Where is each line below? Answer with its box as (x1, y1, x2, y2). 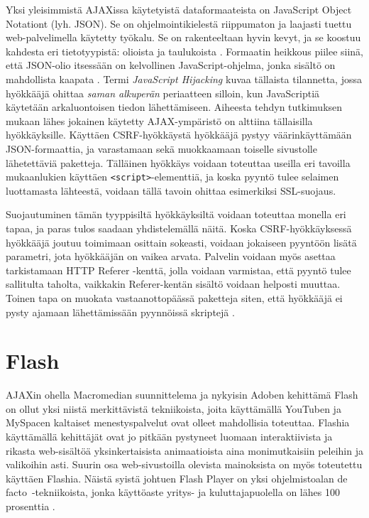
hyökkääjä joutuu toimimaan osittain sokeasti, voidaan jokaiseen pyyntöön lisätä (6, 234, 357, 249)
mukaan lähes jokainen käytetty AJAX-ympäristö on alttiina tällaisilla (6, 113, 313, 128)
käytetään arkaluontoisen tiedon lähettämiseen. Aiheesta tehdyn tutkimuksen (6, 99, 343, 114)
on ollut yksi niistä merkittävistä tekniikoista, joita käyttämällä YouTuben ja (6, 401, 341, 416)
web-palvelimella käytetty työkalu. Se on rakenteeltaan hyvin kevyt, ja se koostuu (6, 30, 361, 45)
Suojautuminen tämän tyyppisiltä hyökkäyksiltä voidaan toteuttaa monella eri (6, 207, 346, 222)
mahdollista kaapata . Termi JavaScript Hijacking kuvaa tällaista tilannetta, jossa (6, 71, 362, 86)
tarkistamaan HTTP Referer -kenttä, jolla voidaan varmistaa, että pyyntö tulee (6, 262, 351, 277)
